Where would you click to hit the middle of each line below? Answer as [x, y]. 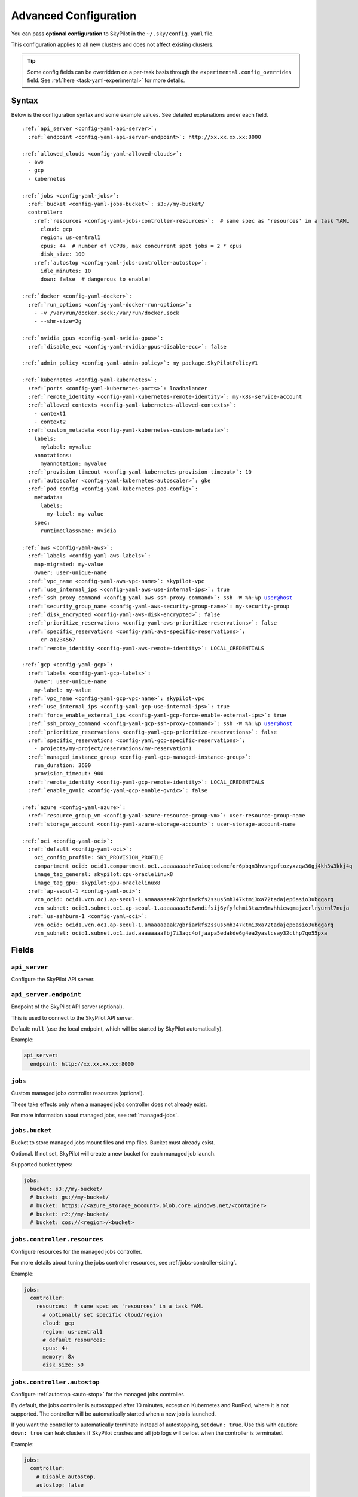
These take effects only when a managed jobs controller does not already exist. [109, 1104]
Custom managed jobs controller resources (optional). [78, 1093]
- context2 [50, 422]
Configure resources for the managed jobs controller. [77, 1251]
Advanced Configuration [74, 16]
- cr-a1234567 [55, 640]
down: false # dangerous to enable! [96, 279]
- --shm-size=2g [58, 321]
